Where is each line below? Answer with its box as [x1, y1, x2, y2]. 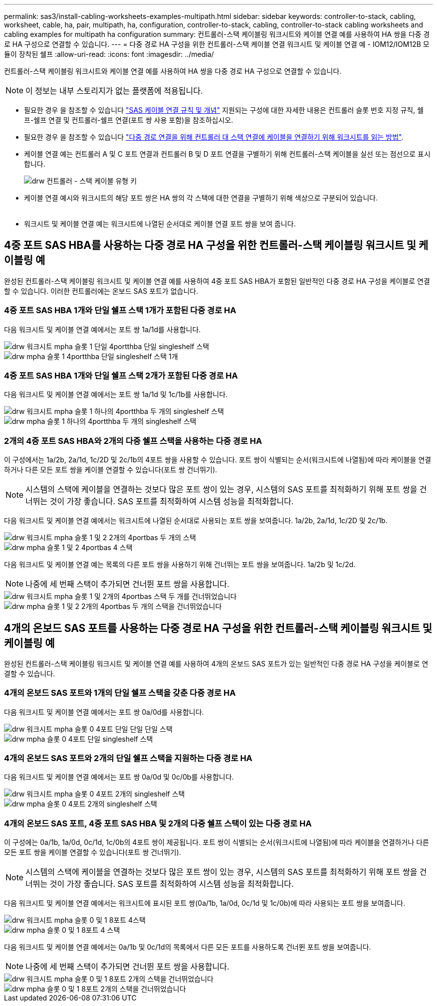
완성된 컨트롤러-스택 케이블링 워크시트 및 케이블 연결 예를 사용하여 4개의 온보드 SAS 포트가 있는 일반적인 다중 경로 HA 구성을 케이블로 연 [4, 659, 429, 668]
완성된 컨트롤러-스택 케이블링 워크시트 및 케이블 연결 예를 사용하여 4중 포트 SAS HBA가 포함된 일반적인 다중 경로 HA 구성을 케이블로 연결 [4, 276, 430, 285]
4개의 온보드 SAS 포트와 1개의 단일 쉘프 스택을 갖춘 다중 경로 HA [4, 688, 236, 698]
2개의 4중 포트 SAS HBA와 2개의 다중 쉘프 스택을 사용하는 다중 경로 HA [4, 435, 262, 446]
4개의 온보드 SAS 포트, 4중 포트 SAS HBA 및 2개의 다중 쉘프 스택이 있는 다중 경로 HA [4, 818, 312, 828]
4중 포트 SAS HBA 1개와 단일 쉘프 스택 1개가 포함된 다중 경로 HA [4, 305, 236, 316]
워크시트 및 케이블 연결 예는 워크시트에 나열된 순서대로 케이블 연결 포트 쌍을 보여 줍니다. [24, 219, 296, 228]
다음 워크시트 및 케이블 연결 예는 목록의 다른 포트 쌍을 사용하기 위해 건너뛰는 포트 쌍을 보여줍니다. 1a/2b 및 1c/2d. [4, 560, 356, 569]
